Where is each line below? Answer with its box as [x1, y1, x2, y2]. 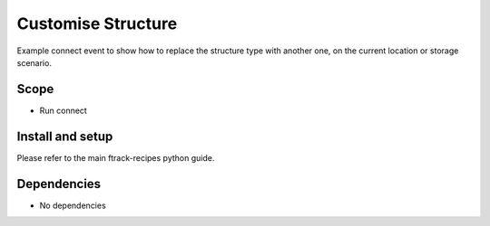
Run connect [39, 105, 88, 116]
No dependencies [39, 200, 106, 211]
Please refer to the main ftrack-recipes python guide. [16, 152, 215, 163]
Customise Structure [16, 14, 178, 33]
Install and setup [16, 128, 113, 144]
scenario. [16, 57, 52, 68]
